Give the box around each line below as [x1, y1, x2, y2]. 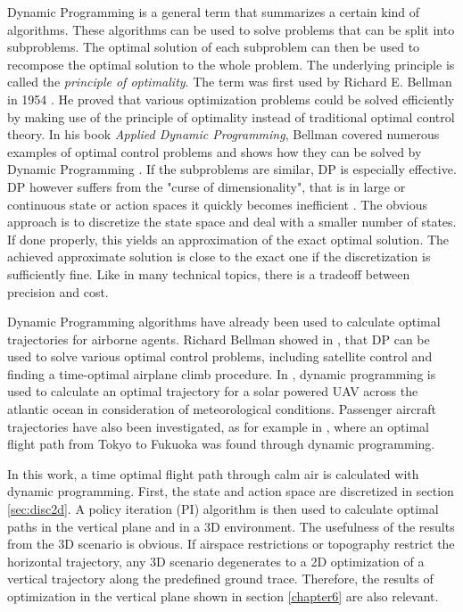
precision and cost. [7, 282, 109, 301]
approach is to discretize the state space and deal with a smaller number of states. [7, 212, 457, 231]
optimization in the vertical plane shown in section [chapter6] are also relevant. [7, 587, 439, 605]
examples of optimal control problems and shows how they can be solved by [7, 142, 422, 161]
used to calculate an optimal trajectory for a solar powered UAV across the [7, 382, 418, 401]
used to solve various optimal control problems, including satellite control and [7, 347, 433, 366]
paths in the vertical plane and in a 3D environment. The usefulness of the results [7, 517, 455, 535]
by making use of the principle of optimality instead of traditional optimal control [7, 107, 455, 126]
